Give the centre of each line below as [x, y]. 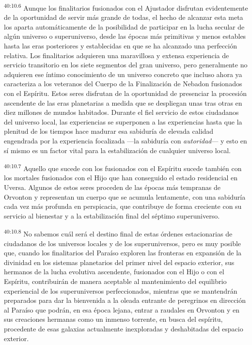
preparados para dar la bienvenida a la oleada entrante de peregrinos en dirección [125, 300]
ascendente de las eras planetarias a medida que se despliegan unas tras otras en [123, 102]
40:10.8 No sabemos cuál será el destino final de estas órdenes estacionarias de [118, 233]
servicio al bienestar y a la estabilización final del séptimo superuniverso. [112, 215]
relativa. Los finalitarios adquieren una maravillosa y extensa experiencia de [117, 55]
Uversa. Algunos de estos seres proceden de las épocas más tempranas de [112, 187]
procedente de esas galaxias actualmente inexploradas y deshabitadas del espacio [124, 328]
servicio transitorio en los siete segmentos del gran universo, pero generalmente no [126, 65]
